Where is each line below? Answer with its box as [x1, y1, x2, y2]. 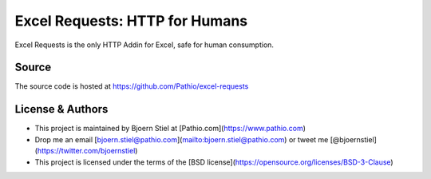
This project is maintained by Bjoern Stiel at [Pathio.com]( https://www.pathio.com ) [34, 124, 306, 133]
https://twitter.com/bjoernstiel [37, 146, 136, 156]
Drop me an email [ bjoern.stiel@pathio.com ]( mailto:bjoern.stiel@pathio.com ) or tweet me [34, 134, 329, 144]
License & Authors [14, 102, 109, 116]
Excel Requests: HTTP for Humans [14, 12, 248, 30]
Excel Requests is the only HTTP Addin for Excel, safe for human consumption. [14, 40, 275, 50]
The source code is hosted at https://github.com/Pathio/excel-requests [14, 82, 249, 91]
